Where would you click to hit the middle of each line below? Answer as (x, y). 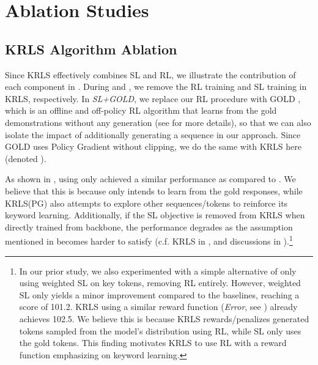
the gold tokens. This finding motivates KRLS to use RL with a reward (153, 343)
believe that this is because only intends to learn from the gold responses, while (154, 190)
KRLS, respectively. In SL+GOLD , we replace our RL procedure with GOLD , (153, 98)
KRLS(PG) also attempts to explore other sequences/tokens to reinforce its (146, 203)
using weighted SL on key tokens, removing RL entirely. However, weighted (160, 283)
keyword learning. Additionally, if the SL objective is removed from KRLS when (155, 215)
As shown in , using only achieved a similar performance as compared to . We (150, 179)
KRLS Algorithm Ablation (91, 49)
